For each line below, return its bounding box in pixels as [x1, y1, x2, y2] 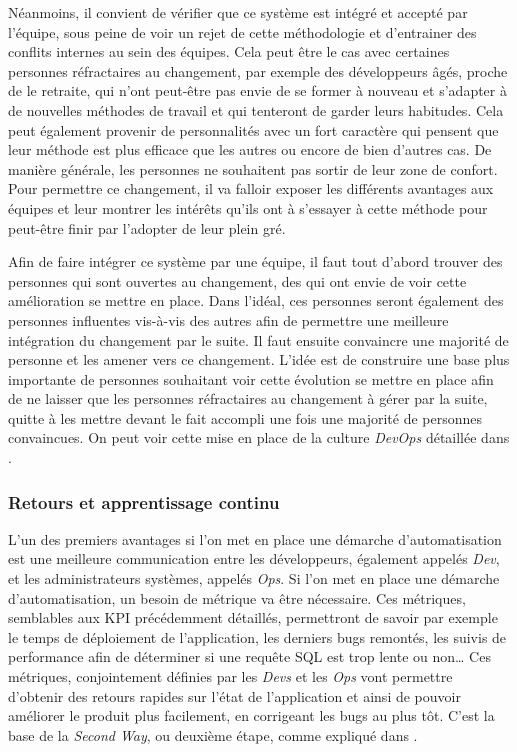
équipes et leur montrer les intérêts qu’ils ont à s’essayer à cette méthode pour [8, 197, 488, 218]
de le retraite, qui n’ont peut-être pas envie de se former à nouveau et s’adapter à [8, 80, 507, 101]
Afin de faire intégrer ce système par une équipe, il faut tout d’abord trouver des [8, 251, 503, 272]
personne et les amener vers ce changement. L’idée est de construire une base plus [8, 349, 510, 370]
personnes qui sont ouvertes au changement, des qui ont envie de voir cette [8, 270, 467, 291]
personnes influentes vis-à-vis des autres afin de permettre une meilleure [8, 309, 449, 330]
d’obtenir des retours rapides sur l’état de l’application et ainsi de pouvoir [8, 685, 461, 706]
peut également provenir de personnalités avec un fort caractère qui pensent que [8, 119, 499, 140]
